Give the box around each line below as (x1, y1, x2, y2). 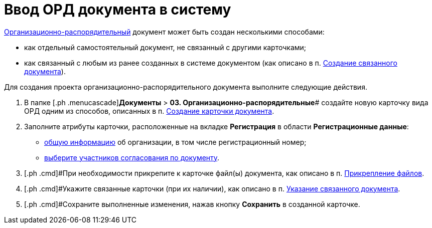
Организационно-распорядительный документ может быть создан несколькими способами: (4, 27, 325, 36)
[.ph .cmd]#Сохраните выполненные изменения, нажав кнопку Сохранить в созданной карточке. (24, 199, 360, 208)
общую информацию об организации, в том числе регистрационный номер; (44, 137, 307, 146)
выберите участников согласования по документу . (44, 153, 220, 162)
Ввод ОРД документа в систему (4, 1, 231, 18)
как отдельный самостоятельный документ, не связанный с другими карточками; (24, 43, 307, 52)
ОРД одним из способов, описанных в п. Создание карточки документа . (24, 106, 274, 115)
